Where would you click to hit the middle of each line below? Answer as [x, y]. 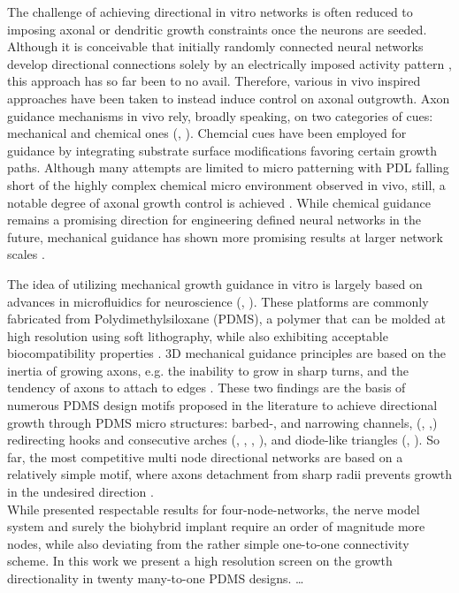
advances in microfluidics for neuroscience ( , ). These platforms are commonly [218, 301]
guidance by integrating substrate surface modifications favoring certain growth [222, 150]
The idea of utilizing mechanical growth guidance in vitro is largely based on [215, 283]
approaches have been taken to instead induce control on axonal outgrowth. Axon [229, 98]
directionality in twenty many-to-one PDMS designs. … [156, 578]
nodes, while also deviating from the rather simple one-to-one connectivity [208, 543]
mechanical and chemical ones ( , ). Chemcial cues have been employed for [207, 133]
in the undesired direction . [80, 492]
